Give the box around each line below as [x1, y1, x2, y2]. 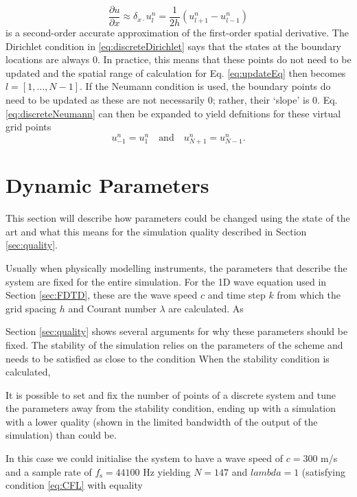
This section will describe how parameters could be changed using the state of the [5, 211, 350, 225]
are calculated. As [168, 301, 244, 315]
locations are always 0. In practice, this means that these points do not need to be [5, 52, 352, 67]
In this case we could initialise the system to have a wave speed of [5, 451, 284, 465]
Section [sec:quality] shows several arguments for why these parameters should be [5, 324, 348, 338]
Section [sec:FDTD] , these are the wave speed [5, 288, 198, 302]
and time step [207, 288, 266, 302]
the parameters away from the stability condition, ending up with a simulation [5, 401, 336, 415]
